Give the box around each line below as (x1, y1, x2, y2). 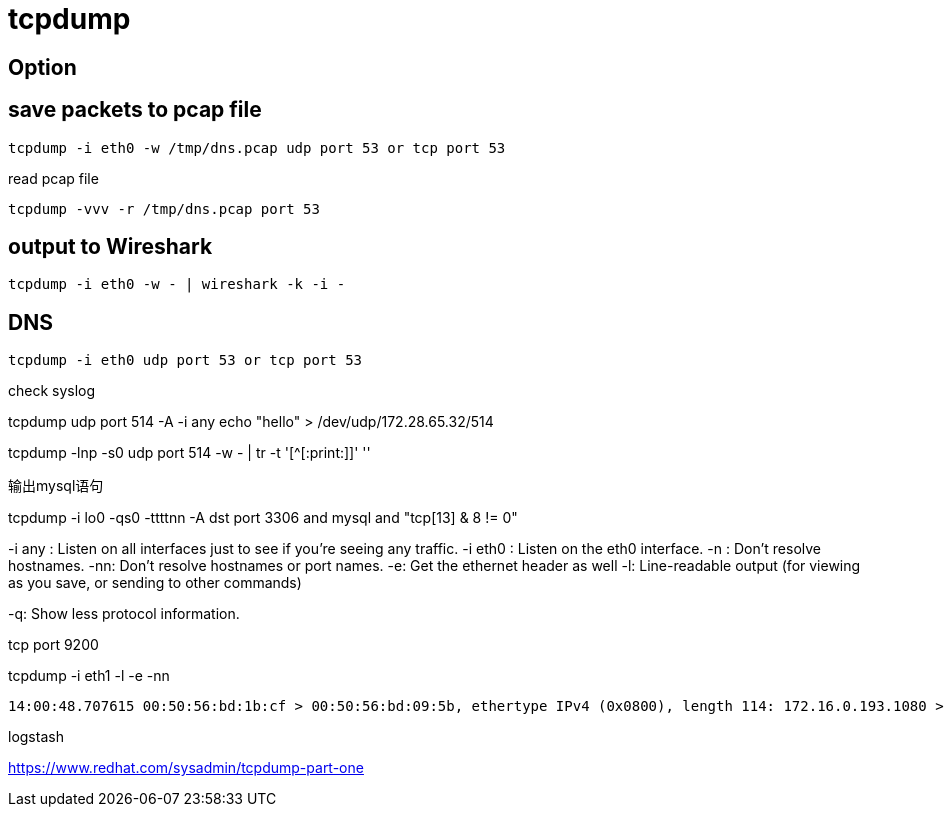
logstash (8, 728, 64, 746)
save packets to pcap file (8, 97, 262, 123)
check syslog (8, 382, 96, 400)
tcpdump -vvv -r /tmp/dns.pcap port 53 (8, 200, 320, 217)
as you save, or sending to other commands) (8, 574, 302, 592)
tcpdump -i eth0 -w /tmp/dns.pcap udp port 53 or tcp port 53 (8, 139, 506, 156)
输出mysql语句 (8, 477, 104, 495)
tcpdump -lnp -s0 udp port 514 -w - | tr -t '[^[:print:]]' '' (8, 444, 371, 462)
